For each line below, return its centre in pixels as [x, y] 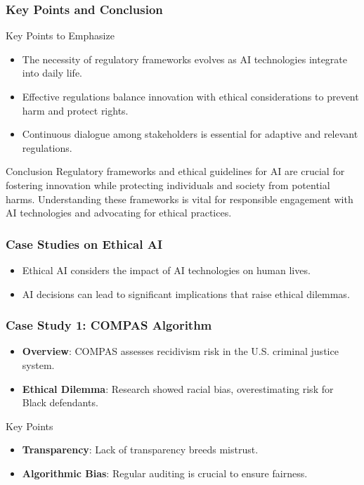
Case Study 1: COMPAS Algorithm [109, 325]
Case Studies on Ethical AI [84, 244]
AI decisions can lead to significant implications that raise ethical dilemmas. [186, 293]
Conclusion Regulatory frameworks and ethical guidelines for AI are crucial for [175, 171]
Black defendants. [60, 402]
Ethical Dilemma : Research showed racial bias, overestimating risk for [178, 388]
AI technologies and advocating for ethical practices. [119, 213]
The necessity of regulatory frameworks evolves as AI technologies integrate [184, 59]
